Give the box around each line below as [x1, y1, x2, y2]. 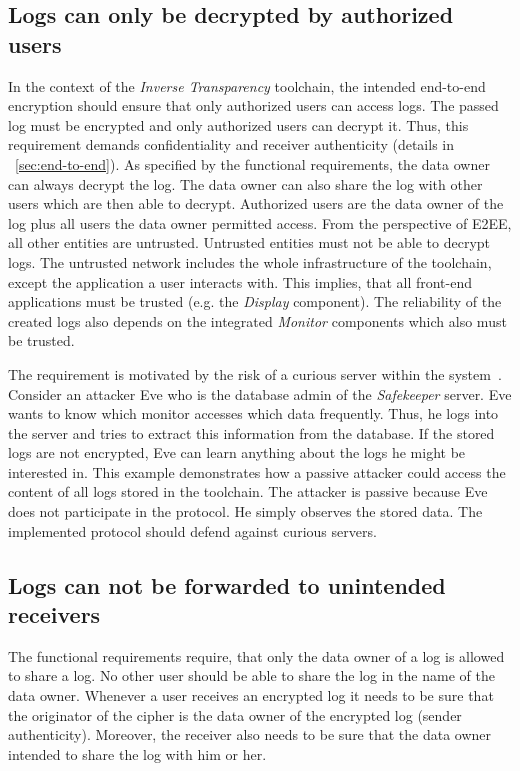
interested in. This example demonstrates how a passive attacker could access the [8, 461, 506, 482]
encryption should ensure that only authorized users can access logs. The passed [8, 95, 499, 116]
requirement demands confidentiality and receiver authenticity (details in [8, 134, 454, 155]
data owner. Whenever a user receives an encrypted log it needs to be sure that [8, 685, 494, 706]
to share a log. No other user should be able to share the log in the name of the [8, 665, 495, 686]
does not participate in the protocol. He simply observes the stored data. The [8, 501, 483, 522]
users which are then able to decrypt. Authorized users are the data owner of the [8, 193, 504, 214]
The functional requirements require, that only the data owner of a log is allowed [8, 645, 505, 666]
